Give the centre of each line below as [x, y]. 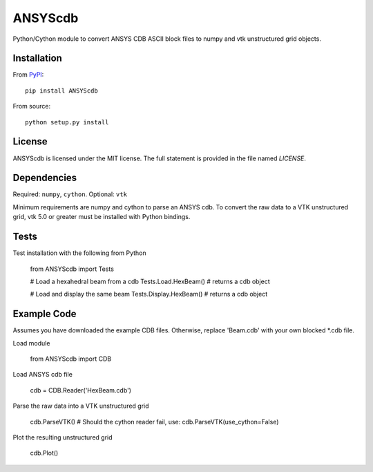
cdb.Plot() [44, 453]
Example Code [45, 314]
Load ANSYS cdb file [42, 375]
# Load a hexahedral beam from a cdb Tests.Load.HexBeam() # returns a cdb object [150, 281]
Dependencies [45, 178]
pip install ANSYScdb [61, 91]
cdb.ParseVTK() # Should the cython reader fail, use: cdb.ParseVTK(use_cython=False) [154, 422]
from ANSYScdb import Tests [72, 269]
